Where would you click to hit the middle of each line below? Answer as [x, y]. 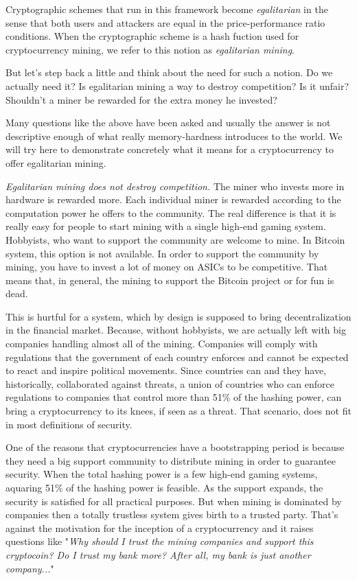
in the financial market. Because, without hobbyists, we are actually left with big [176, 330]
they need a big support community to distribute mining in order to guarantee [171, 460]
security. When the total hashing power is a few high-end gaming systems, [162, 474]
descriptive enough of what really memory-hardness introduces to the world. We [174, 136]
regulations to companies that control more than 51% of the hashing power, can [174, 397]
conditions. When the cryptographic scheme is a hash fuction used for [152, 36]
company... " [30, 568]
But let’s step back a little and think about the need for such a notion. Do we [169, 72]
